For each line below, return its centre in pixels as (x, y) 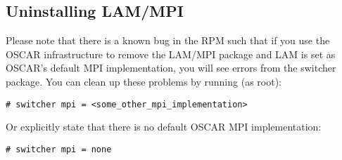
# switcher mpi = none (59, 149)
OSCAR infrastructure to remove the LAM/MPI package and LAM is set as (171, 54)
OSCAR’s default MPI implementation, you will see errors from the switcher (171, 68)
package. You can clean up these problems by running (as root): (144, 81)
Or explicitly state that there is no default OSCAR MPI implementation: (164, 127)
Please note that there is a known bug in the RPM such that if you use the (168, 40)
